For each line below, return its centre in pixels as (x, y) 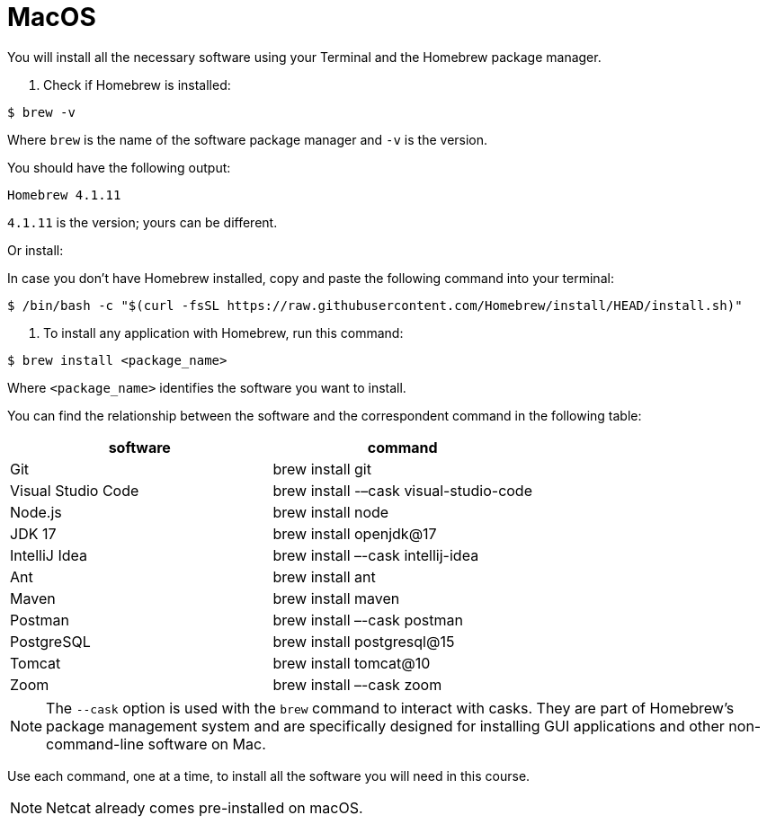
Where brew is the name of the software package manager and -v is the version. (248, 139)
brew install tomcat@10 (352, 663)
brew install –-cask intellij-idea (376, 555)
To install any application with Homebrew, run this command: (223, 332)
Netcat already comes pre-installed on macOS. (205, 807)
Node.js (36, 512)
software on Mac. (207, 744)
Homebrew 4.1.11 (64, 195)
